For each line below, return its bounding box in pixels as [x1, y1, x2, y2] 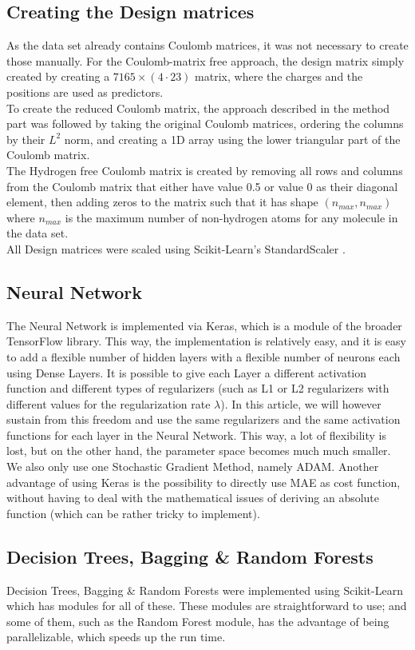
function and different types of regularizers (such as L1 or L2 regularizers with [6, 380, 389, 397]
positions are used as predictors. [6, 83, 164, 100]
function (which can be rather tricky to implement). [6, 504, 260, 521]
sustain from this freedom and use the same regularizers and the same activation [6, 411, 401, 428]
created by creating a [6, 68, 110, 85]
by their [6, 130, 45, 147]
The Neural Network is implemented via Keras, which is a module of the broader [6, 317, 402, 333]
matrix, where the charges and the [195, 68, 363, 85]
